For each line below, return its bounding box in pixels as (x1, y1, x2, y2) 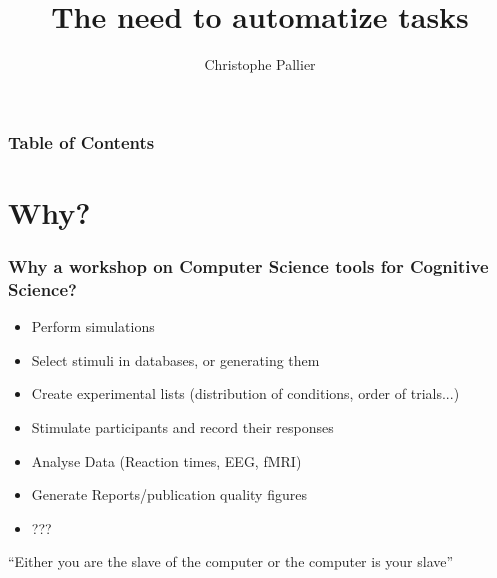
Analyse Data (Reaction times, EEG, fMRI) (31, 450, 302, 471)
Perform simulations (31, 316, 155, 337)
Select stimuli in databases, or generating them (31, 349, 320, 370)
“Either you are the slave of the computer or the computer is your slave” (8, 551, 454, 572)
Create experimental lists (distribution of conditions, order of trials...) (31, 383, 460, 404)
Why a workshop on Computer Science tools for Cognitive (8, 253, 489, 278)
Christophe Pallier (204, 54, 316, 75)
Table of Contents (8, 129, 155, 154)
